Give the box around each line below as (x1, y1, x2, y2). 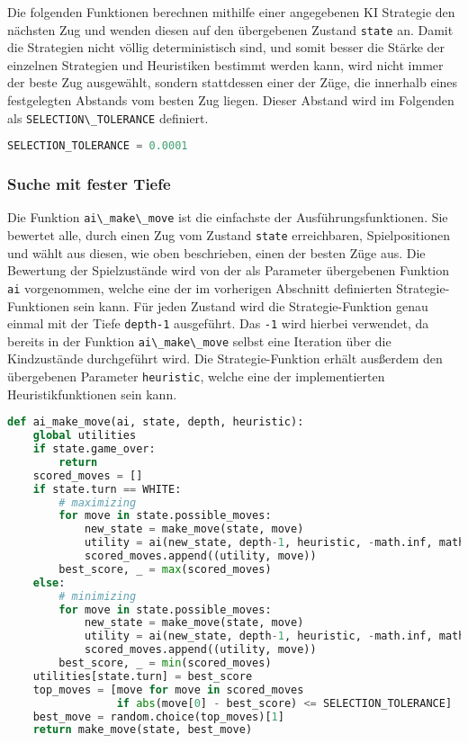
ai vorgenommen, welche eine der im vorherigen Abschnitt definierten (7, 278, 392, 297)
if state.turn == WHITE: (32, 482, 182, 496)
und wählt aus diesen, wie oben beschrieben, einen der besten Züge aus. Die (7, 243, 426, 262)
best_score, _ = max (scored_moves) (58, 562, 272, 576)
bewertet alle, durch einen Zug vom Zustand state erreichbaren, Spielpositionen (7, 226, 450, 245)
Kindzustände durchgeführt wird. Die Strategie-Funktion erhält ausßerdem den (7, 349, 443, 368)
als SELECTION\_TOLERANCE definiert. (7, 108, 209, 127)
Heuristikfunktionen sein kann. (7, 384, 177, 403)
